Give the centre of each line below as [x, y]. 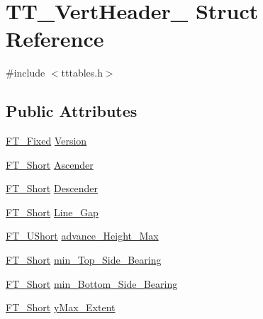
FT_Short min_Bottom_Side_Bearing [92, 283]
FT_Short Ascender [50, 164]
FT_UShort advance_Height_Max [82, 236]
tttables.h [82, 73]
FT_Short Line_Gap [52, 212]
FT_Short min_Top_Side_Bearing [84, 260]
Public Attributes [72, 111]
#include [26, 73]
